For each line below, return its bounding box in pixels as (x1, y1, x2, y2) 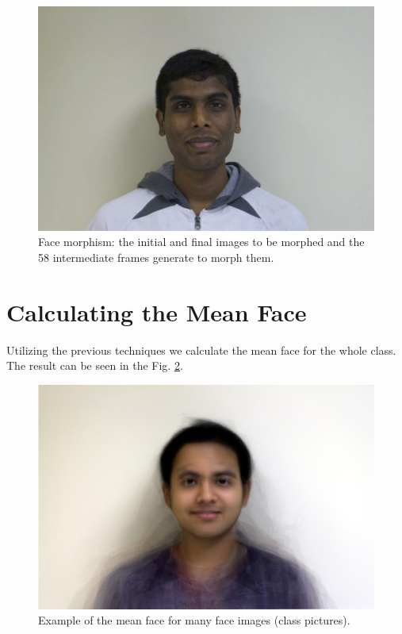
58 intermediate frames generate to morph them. (38, 248, 274, 265)
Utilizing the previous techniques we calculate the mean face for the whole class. (6, 341, 396, 358)
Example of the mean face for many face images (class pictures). (38, 612, 350, 628)
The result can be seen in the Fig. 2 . (6, 357, 183, 374)
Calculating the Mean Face (6, 295, 307, 328)
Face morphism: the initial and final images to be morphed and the (38, 233, 365, 250)
